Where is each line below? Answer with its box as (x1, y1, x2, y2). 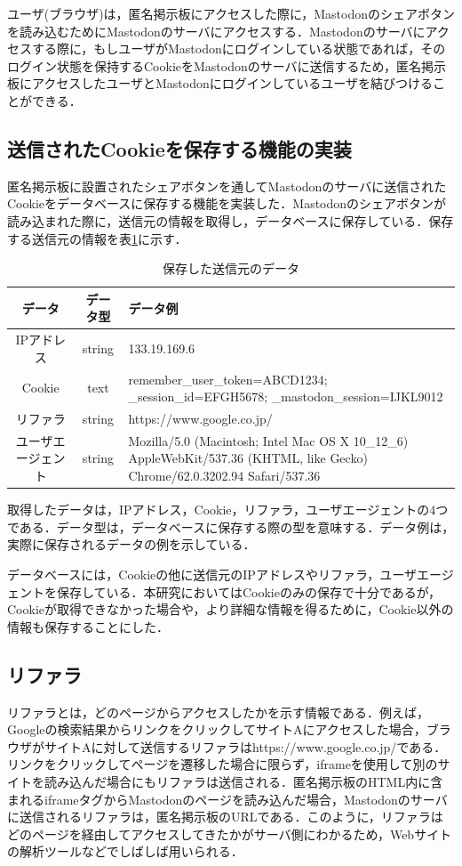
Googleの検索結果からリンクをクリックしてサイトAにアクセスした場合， (7, 720, 426, 739)
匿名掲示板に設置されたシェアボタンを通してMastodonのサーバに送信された (7, 176, 447, 195)
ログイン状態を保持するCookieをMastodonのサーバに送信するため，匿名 (7, 56, 421, 75)
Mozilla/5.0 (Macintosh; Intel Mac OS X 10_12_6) (128, 431, 409, 449)
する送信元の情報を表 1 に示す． (7, 229, 187, 247)
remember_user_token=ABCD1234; (128, 369, 328, 388)
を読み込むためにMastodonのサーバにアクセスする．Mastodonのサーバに (7, 21, 426, 40)
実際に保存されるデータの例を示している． (7, 535, 256, 554)
